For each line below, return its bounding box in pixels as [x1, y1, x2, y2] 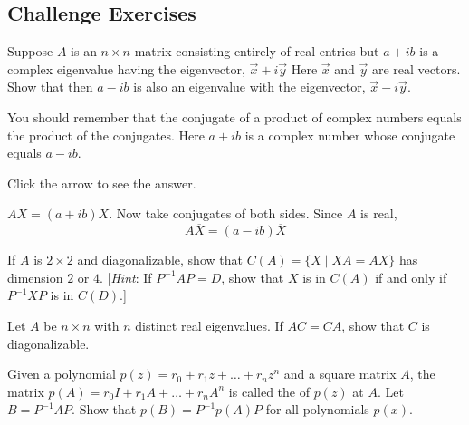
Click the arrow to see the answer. [7, 173, 196, 192]
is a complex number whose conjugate [244, 125, 455, 144]
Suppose [7, 42, 53, 61]
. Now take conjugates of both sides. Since [109, 204, 343, 223]
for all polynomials [265, 400, 369, 419]
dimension [7, 267, 63, 286]
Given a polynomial [7, 364, 116, 383]
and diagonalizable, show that [77, 250, 243, 269]
